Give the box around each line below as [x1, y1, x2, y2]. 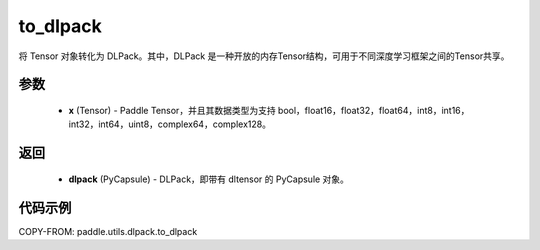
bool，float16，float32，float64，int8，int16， [277, 104, 470, 116]
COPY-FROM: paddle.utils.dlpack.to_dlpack [18, 225, 198, 237]
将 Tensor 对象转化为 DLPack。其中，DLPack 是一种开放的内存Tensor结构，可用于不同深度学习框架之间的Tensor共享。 [18, 50, 510, 62]
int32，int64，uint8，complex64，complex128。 [68, 118, 272, 130]
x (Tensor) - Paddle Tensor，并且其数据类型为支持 [68, 104, 276, 116]
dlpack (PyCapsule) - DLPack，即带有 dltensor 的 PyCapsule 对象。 [68, 173, 350, 185]
